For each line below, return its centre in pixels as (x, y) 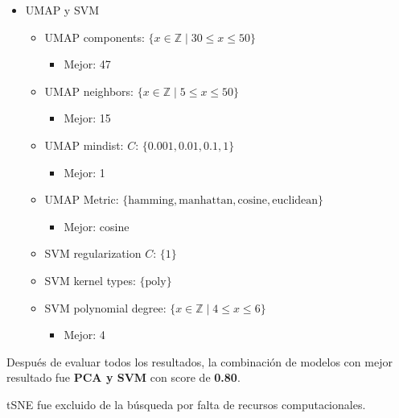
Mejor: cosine (97, 226)
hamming (151, 201)
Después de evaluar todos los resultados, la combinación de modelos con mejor (199, 361)
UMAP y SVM (62, 10)
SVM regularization (93, 253)
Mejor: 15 (87, 118)
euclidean (295, 201)
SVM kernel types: (90, 280)
